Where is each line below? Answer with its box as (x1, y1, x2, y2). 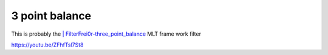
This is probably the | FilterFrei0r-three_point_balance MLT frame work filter (11, 30, 202, 37)
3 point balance (11, 9, 92, 22)
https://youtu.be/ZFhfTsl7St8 (11, 41, 84, 48)
